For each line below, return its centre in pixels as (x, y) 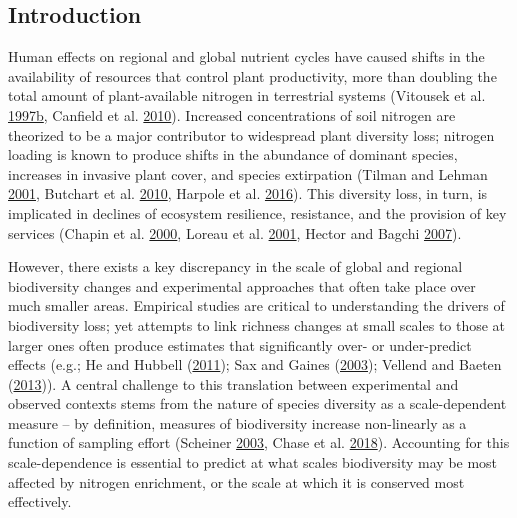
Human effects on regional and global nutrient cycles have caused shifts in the (246, 56)
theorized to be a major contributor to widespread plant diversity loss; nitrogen (251, 134)
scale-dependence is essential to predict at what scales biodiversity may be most (253, 462)
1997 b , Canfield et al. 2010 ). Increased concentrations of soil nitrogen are (232, 114)
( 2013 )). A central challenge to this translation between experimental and (233, 383)
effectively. (40, 501)
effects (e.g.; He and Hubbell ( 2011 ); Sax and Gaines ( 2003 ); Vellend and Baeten (255, 364)
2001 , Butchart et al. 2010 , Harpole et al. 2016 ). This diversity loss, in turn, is (248, 193)
